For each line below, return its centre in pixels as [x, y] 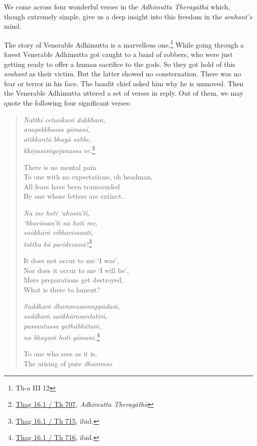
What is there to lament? [62, 289]
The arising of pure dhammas [68, 363]
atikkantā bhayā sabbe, [57, 139]
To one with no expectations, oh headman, [88, 177]
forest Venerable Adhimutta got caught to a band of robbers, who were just [118, 54]
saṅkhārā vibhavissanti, [58, 232]
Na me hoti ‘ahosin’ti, [57, 213]
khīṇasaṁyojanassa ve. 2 [59, 150]
